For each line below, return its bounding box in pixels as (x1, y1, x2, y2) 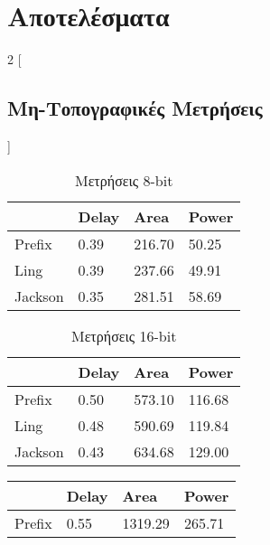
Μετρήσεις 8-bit (74, 169, 173, 191)
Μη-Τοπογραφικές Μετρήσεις (7, 94, 263, 122)
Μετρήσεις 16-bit (70, 324, 177, 346)
